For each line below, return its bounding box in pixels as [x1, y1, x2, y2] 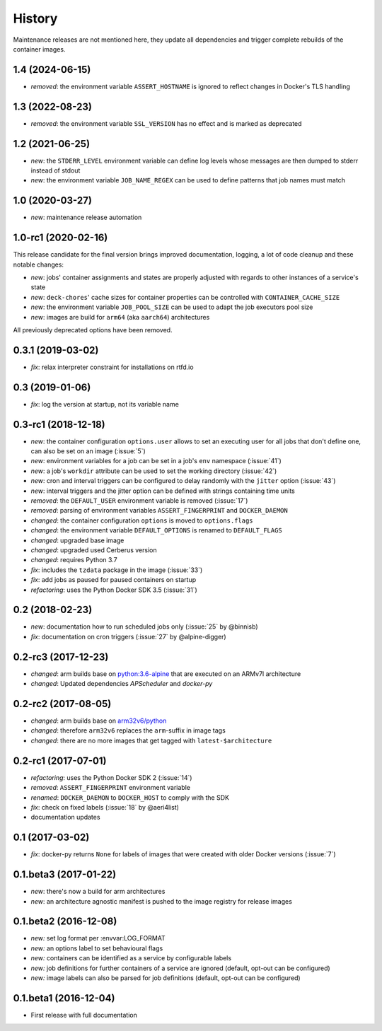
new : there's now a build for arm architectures [30, 887, 166, 896]
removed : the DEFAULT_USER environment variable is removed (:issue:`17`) [30, 496, 248, 505]
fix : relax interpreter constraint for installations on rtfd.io [30, 363, 194, 371]
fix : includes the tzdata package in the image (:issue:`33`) [30, 566, 203, 574]
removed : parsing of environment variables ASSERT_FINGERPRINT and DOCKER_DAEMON [30, 506, 288, 515]
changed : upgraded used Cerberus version [30, 546, 157, 554]
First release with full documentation [30, 1010, 137, 1019]
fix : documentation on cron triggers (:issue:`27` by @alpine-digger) [30, 632, 226, 641]
